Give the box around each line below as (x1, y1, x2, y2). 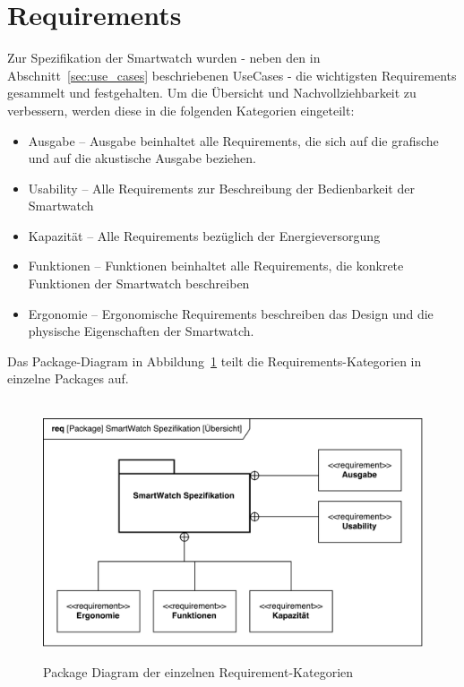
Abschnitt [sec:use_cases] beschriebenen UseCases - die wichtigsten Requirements (7, 65, 457, 84)
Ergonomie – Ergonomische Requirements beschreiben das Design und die (28, 304, 434, 322)
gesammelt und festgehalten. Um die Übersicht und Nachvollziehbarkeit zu (7, 83, 417, 102)
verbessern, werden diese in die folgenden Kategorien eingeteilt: (7, 100, 355, 119)
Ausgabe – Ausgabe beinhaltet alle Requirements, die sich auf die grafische (28, 131, 439, 150)
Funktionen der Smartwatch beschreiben (28, 274, 250, 293)
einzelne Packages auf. (7, 369, 129, 388)
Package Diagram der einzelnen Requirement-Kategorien (43, 663, 354, 682)
